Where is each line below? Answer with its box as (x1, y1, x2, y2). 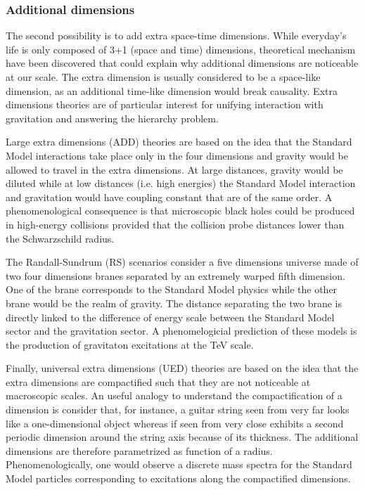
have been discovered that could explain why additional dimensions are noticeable (6, 56, 359, 70)
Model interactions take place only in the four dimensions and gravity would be (6, 148, 348, 162)
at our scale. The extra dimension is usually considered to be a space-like (6, 70, 321, 84)
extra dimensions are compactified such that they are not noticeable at (6, 374, 311, 389)
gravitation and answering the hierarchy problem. (6, 110, 219, 125)
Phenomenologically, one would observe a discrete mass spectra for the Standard (6, 457, 352, 472)
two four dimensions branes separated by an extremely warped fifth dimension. (6, 268, 345, 283)
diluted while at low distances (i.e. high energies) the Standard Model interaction (6, 176, 356, 191)
